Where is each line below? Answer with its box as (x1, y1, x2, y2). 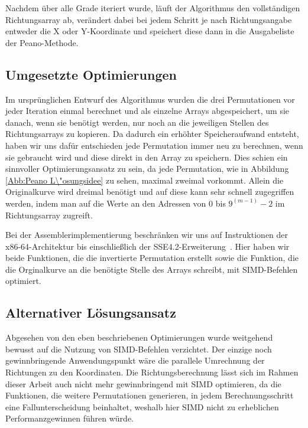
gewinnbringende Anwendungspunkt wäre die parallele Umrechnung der (5, 354, 265, 367)
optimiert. (5, 275, 41, 287)
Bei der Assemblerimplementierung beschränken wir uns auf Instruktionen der (5, 228, 288, 241)
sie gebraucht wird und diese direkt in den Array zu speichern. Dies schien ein (5, 151, 288, 163)
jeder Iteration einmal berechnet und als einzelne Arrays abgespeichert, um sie (5, 104, 290, 117)
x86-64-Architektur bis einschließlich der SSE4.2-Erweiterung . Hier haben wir (5, 240, 290, 252)
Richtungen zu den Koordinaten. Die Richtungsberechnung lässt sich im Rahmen (5, 366, 299, 378)
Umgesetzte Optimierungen (5, 65, 177, 83)
